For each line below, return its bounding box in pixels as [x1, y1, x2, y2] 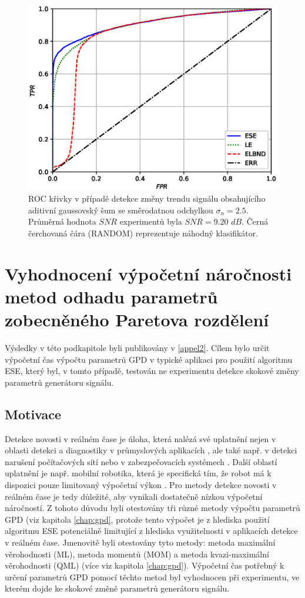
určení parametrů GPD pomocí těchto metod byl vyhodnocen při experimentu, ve [5, 570, 300, 583]
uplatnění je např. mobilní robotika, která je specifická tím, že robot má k [5, 467, 272, 479]
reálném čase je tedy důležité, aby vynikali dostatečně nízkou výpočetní [5, 490, 263, 502]
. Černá [242, 215, 269, 228]
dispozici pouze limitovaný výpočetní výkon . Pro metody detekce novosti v [5, 478, 277, 490]
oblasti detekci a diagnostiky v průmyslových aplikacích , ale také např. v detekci [5, 444, 297, 456]
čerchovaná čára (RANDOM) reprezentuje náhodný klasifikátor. [28, 226, 259, 239]
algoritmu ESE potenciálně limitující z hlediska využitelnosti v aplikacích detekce [5, 524, 298, 537]
